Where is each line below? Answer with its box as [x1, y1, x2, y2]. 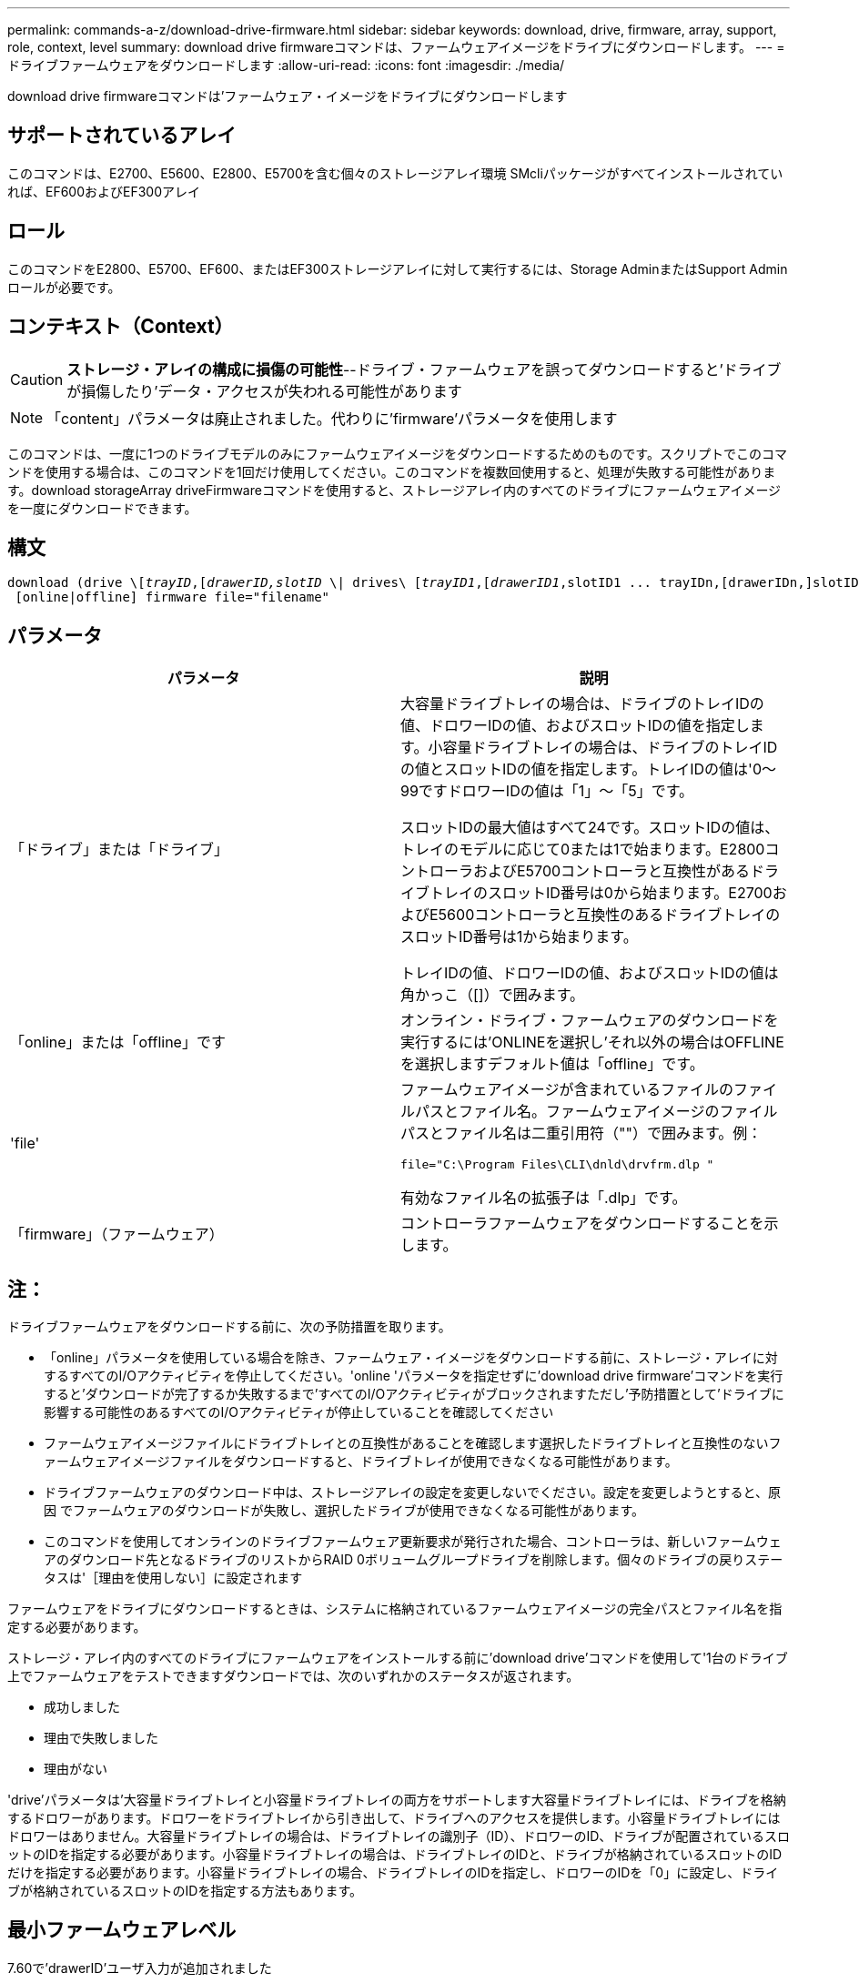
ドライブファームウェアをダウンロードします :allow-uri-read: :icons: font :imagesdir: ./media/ [7, 57, 565, 73]
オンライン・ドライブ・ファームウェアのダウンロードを [400, 1011, 779, 1030]
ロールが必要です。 [7, 278, 121, 295]
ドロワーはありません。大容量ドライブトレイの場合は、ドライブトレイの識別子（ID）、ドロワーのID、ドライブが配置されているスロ [7, 1828, 790, 1845]
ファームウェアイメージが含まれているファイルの [400, 1080, 733, 1099]
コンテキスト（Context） [7, 315, 234, 339]
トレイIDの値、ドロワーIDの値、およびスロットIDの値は [400, 964, 779, 983]
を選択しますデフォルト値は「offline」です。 [400, 1055, 704, 1074]
